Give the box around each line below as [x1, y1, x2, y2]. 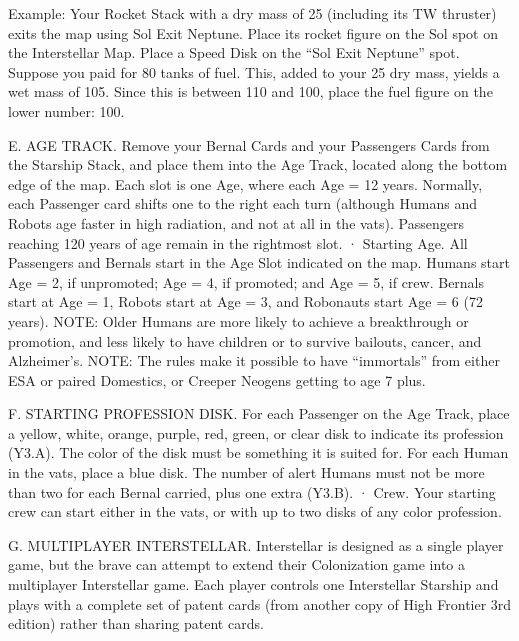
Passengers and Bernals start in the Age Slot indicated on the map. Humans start [8, 252, 510, 273]
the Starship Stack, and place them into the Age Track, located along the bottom [8, 154, 508, 175]
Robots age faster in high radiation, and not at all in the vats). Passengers [8, 212, 464, 233]
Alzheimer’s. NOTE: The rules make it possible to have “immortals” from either [8, 350, 500, 371]
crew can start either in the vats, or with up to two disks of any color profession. [8, 501, 502, 522]
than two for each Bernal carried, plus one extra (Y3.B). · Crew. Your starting [8, 481, 496, 502]
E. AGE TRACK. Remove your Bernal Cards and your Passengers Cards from [8, 134, 490, 155]
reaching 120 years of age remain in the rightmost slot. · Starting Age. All [8, 232, 468, 253]
